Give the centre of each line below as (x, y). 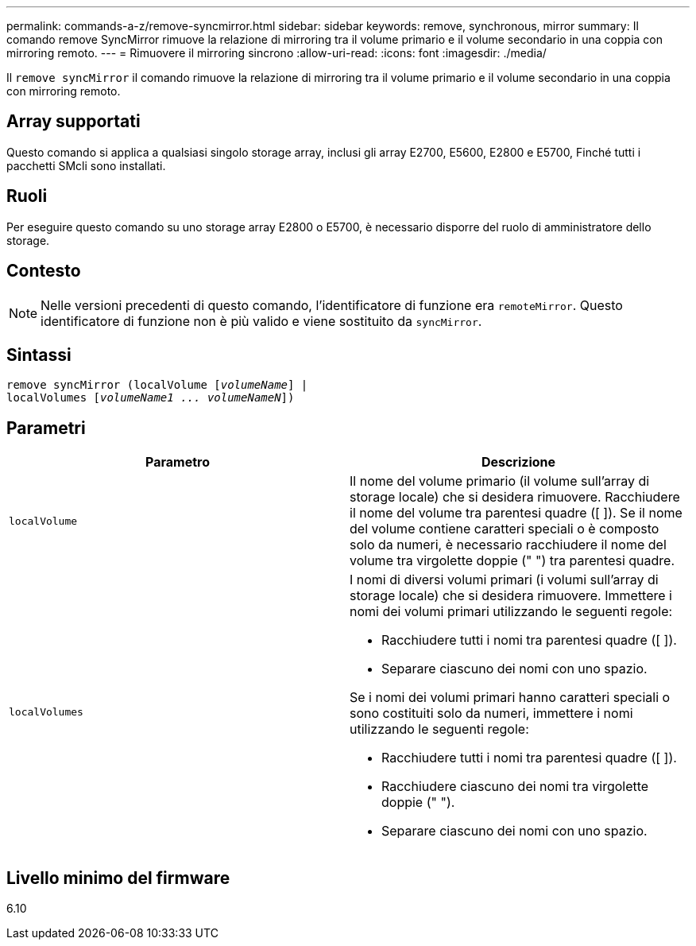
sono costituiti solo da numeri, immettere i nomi (491, 713)
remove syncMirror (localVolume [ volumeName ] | (157, 385)
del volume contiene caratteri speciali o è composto (505, 529)
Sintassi (39, 355)
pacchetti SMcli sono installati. (86, 165)
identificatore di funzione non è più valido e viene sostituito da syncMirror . (261, 321)
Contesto (44, 271)
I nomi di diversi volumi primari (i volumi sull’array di (504, 580)
